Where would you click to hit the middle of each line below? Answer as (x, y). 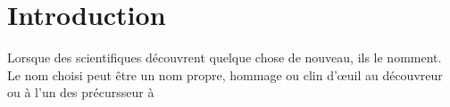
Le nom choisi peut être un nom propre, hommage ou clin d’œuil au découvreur (225, 74)
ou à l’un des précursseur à (81, 92)
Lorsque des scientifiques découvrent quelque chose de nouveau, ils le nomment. (225, 58)
